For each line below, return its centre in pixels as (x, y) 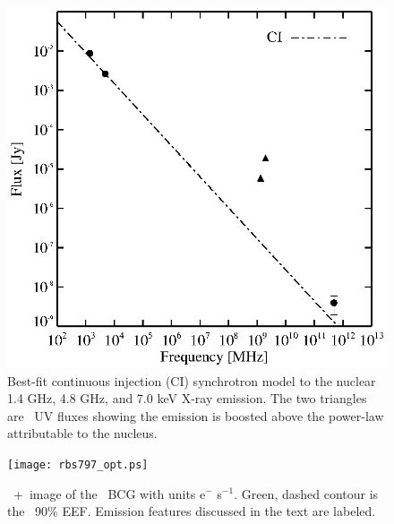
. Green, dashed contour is (306, 493)
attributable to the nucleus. (82, 433)
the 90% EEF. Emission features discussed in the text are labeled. (192, 511)
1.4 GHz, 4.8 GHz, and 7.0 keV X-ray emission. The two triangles (187, 398)
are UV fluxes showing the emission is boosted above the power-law (196, 415)
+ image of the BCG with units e (109, 493)
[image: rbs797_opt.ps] (78, 464)
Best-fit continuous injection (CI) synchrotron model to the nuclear (192, 380)
